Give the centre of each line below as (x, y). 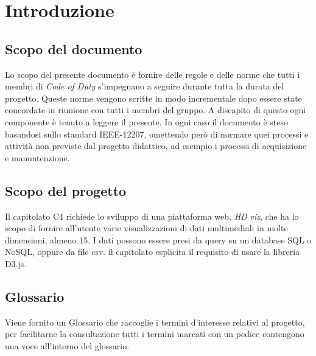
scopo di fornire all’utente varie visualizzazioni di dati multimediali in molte (146, 228)
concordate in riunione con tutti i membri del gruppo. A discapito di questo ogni (156, 110)
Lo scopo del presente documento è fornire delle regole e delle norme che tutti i (153, 74)
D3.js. (16, 263)
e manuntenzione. (37, 157)
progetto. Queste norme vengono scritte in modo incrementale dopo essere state (153, 98)
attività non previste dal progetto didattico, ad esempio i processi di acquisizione (156, 146)
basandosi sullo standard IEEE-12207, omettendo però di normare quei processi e (157, 134)
